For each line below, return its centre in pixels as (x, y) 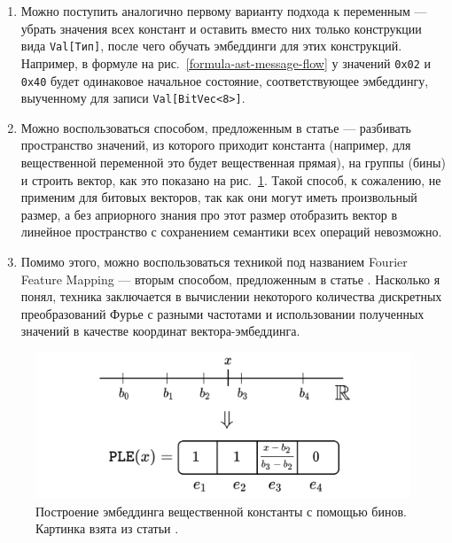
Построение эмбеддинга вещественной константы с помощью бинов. (221, 511)
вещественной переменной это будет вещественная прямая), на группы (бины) (233, 162)
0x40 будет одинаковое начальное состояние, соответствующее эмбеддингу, (225, 80)
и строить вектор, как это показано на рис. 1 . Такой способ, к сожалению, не (231, 179)
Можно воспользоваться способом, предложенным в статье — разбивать (216, 127)
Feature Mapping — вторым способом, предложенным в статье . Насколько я (230, 279)
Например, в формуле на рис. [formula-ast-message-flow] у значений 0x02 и (226, 62)
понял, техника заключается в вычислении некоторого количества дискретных (231, 296)
